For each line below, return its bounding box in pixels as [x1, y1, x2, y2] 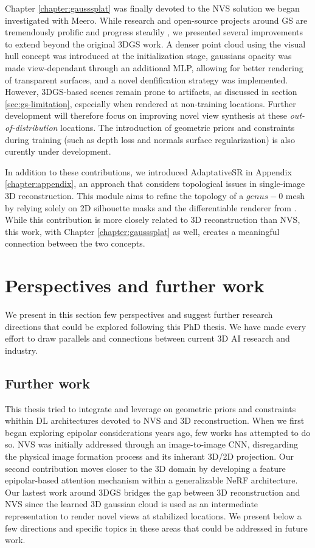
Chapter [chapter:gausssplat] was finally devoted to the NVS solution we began [5, 2, 300, 14]
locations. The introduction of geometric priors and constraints [60, 121, 295, 133]
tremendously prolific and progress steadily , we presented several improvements [5, 26, 303, 38]
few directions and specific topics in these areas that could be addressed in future [5, 521, 308, 534]
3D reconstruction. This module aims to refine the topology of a [5, 189, 244, 202]
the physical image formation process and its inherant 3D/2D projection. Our [5, 449, 294, 462]
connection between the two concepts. [5, 237, 145, 250]
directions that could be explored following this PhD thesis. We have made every [5, 320, 306, 332]
